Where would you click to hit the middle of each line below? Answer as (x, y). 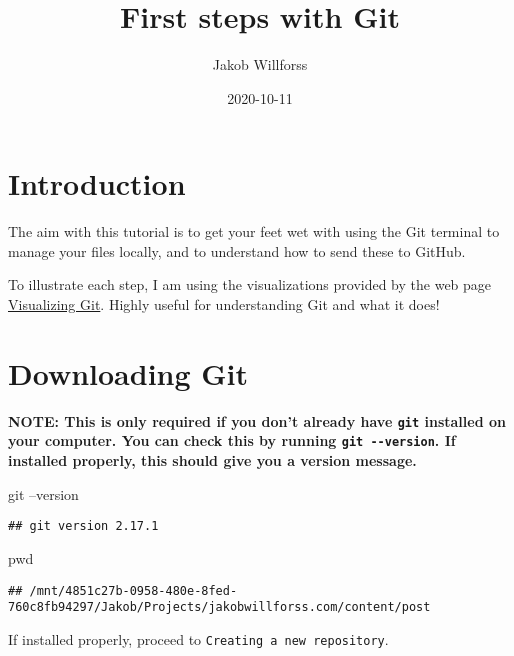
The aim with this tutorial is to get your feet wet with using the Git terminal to (254, 231)
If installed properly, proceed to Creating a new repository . (198, 638)
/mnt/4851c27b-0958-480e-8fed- (133, 590)
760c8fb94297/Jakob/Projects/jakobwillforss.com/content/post (219, 607)
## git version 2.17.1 (83, 526)
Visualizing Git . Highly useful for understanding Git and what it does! (224, 304)
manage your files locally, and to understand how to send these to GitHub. (237, 250)
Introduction (97, 183)
